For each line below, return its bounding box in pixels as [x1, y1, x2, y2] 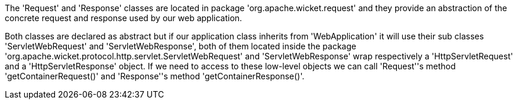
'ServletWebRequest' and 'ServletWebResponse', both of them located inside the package [5, 41, 357, 51]
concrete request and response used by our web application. [5, 13, 243, 23]
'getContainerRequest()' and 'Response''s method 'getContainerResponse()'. [5, 71, 305, 81]
